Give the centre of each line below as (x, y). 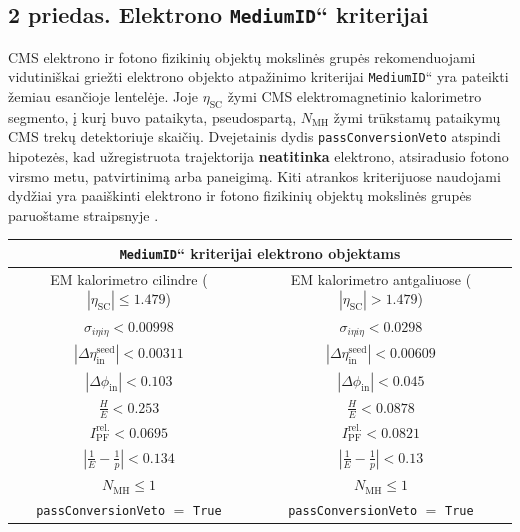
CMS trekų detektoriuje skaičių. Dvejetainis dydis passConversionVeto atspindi (254, 136)
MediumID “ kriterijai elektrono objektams (260, 252)
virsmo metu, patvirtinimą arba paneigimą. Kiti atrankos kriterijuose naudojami (254, 175)
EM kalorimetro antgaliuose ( (381, 278)
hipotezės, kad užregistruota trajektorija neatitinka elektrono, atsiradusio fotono (258, 156)
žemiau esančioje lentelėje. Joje (103, 96)
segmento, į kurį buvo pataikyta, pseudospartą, (152, 116)
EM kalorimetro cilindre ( (129, 278)
